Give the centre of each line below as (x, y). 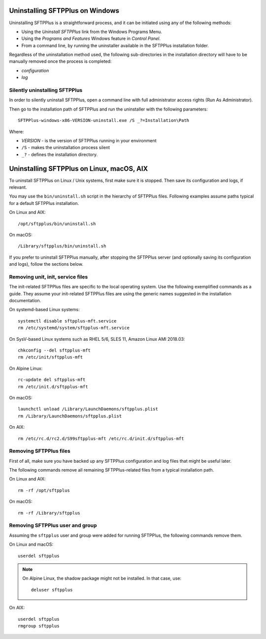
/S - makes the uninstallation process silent (66, 148)
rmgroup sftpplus (39, 626)
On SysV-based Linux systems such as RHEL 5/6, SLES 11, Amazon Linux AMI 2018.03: (97, 339)
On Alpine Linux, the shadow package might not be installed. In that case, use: (102, 578)
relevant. (18, 187)
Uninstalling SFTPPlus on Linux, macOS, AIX (79, 169)
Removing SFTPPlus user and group (53, 525)
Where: (17, 131)
